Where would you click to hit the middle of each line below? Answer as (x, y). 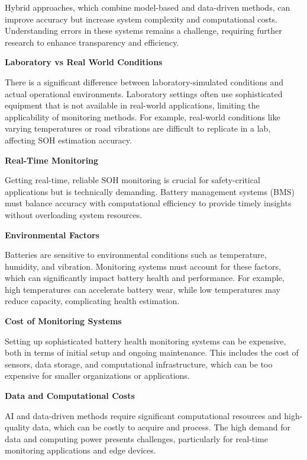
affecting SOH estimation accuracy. (68, 140)
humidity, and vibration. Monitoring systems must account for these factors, (143, 266)
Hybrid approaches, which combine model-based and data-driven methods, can (148, 7)
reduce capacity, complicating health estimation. (92, 301)
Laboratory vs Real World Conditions (84, 62)
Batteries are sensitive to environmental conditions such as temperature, (136, 255)
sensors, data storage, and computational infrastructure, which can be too (139, 364)
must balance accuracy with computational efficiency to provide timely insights (148, 203)
